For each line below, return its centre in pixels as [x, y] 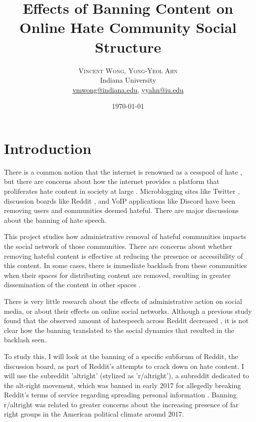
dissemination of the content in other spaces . [72, 285]
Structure [128, 46]
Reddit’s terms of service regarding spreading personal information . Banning [120, 395]
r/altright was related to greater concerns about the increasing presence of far [121, 404]
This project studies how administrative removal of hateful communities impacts [125, 236]
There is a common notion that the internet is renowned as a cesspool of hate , [123, 171]
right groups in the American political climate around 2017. [94, 414]
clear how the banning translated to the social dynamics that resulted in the [119, 330]
